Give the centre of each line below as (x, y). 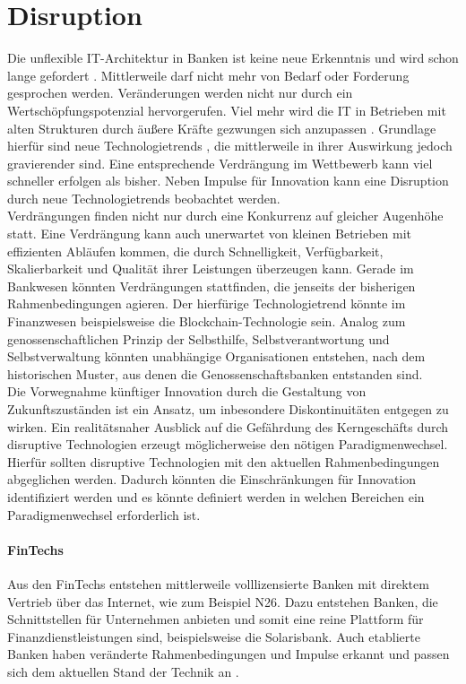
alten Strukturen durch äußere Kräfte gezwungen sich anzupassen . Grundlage (222, 128)
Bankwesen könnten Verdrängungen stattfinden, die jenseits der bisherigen (211, 286)
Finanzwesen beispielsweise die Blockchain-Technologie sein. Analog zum (207, 321)
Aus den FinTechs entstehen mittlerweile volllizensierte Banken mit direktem (218, 583)
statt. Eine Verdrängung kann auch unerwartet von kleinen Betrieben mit (210, 234)
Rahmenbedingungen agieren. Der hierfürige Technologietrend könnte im (207, 303)
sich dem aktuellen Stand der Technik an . (123, 671)
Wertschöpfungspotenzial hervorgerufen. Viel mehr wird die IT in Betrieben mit (227, 110)
